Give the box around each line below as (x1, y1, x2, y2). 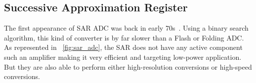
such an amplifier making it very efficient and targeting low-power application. (4, 51, 242, 62)
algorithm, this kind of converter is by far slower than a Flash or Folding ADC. (4, 32, 244, 42)
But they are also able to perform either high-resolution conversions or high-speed (4, 61, 252, 72)
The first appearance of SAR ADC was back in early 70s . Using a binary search (4, 23, 249, 33)
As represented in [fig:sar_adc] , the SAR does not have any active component (4, 42, 243, 52)
